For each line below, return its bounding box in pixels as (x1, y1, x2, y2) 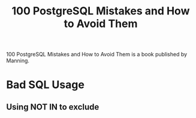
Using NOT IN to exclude (6, 102, 99, 112)
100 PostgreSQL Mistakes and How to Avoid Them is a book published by (6, 51, 188, 58)
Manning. (6, 57, 30, 64)
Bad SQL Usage (6, 78, 85, 92)
